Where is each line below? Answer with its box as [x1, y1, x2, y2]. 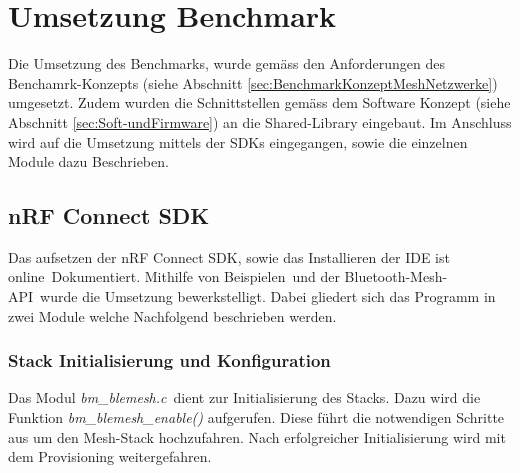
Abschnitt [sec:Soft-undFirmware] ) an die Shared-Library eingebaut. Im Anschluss [8, 111, 512, 132]
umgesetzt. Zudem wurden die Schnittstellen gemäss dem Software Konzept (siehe [8, 92, 511, 113]
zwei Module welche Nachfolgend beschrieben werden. [8, 305, 337, 326]
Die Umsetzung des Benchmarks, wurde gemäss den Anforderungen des [8, 53, 445, 74]
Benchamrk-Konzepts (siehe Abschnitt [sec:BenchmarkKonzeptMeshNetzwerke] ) [8, 72, 498, 93]
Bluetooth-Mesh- [344, 266, 448, 287]
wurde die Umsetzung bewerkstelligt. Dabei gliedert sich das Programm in [40, 286, 496, 307]
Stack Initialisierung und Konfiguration [8, 348, 331, 373]
